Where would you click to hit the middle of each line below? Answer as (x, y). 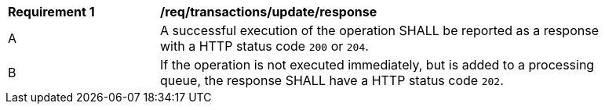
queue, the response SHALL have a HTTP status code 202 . (332, 80)
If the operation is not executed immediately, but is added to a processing (377, 65)
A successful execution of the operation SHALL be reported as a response (379, 30)
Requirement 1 (51, 12)
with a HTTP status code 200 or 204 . (264, 46)
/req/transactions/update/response (269, 12)
